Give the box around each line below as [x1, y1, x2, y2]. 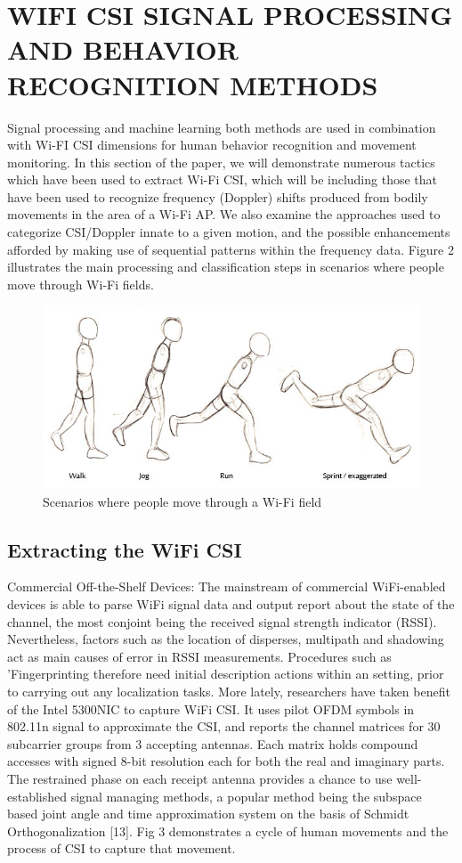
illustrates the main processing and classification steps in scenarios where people [7, 257, 444, 276]
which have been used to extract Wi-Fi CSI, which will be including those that [7, 170, 437, 189]
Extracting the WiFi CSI [7, 535, 242, 563]
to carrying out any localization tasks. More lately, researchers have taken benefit [7, 682, 450, 701]
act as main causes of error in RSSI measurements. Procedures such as [7, 647, 392, 665]
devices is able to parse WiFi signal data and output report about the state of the [7, 595, 455, 614]
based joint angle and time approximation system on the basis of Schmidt [7, 804, 409, 823]
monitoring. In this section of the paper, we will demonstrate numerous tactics [7, 152, 435, 171]
